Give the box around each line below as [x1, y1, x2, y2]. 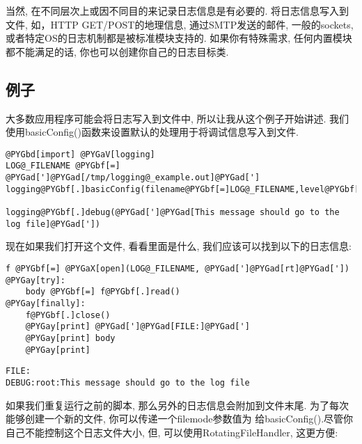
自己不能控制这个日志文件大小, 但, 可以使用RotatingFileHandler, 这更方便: [6, 425, 338, 439]
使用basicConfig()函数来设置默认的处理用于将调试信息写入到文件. [6, 125, 299, 139]
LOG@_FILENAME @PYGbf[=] [6, 161, 120, 171]
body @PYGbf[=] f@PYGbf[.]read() [25, 287, 180, 297]
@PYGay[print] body [25, 333, 116, 343]
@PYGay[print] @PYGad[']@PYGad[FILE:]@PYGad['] [25, 322, 250, 332]
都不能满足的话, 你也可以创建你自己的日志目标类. [6, 44, 229, 58]
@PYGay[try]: [6, 275, 65, 285]
